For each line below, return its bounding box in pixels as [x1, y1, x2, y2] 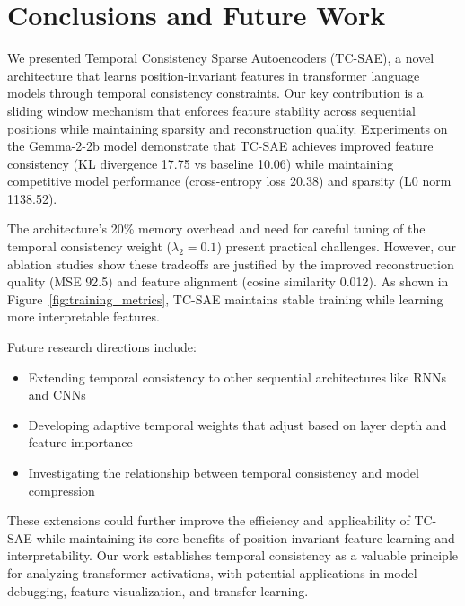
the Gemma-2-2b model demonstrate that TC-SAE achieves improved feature [7, 136, 434, 155]
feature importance [28, 433, 133, 452]
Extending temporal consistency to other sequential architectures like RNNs [28, 367, 447, 386]
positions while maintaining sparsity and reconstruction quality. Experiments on [7, 119, 448, 137]
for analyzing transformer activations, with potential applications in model [7, 563, 417, 582]
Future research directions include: [7, 338, 197, 356]
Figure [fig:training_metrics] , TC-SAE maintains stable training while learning [7, 289, 443, 308]
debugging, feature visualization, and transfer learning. [7, 581, 309, 600]
